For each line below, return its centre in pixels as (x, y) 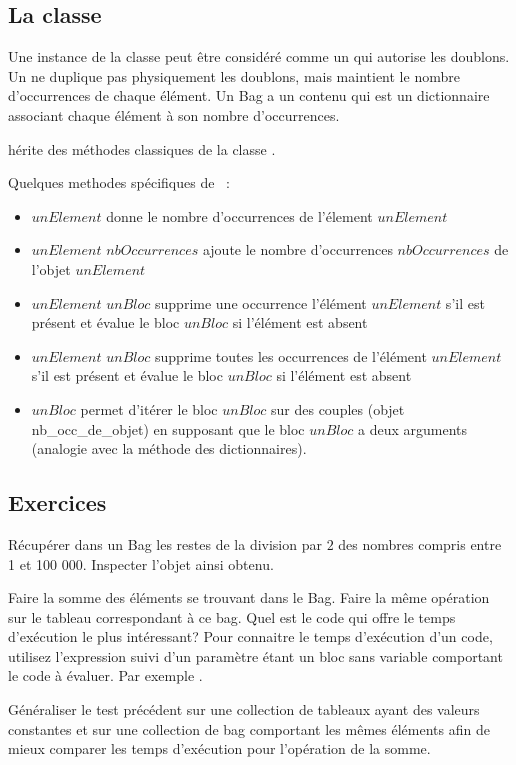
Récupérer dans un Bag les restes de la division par (165, 543)
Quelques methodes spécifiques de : (119, 182)
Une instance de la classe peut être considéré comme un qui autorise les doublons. (259, 56)
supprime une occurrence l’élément (261, 302)
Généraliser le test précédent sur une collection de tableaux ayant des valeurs (244, 709)
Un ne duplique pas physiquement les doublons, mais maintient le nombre (234, 75)
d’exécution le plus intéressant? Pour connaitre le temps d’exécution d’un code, (250, 636)
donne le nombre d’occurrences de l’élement (239, 215)
